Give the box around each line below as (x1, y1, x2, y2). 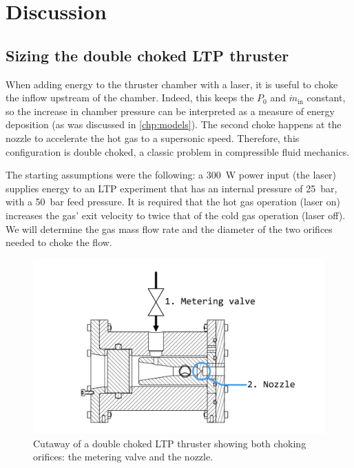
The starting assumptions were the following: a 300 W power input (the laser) (6, 167, 337, 182)
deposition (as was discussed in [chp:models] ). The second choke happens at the (6, 117, 342, 132)
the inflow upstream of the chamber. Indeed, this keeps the (6, 90, 254, 105)
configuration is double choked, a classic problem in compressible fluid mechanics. (6, 144, 350, 159)
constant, (306, 90, 346, 105)
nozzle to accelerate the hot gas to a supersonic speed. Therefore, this (6, 130, 300, 145)
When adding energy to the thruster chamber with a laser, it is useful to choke (6, 77, 338, 91)
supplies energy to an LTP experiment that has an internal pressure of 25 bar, (6, 181, 337, 195)
